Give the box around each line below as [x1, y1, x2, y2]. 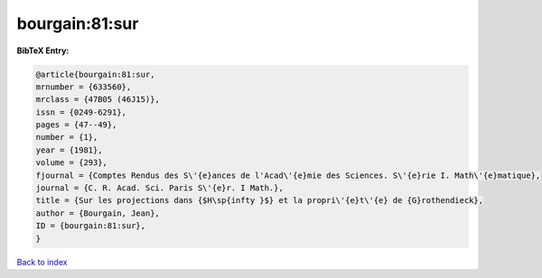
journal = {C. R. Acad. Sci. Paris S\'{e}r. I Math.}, [35, 183, 284, 193]
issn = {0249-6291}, [35, 107, 126, 117]
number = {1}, [35, 132, 98, 143]
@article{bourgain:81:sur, [35, 69, 155, 79]
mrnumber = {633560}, [35, 81, 132, 92]
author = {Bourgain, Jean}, [35, 208, 160, 218]
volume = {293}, [35, 158, 108, 168]
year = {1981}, [35, 144, 103, 155]
